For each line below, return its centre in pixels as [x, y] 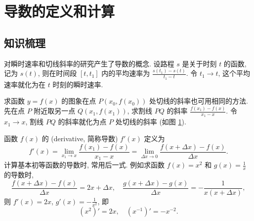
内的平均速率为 [126, 73]
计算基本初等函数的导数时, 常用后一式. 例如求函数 [85, 165]
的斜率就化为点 [82, 122]
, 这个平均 [234, 73]
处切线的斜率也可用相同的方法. [199, 101]
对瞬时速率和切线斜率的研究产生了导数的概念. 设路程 [89, 63]
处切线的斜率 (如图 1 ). [151, 122]
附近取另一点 [55, 111]
